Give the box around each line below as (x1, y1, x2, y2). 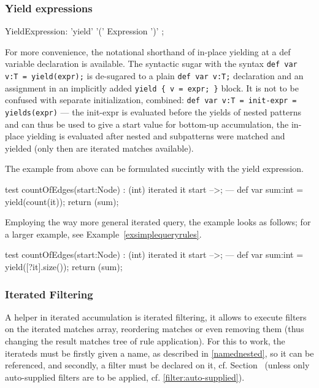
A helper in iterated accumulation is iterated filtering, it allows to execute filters (5, 310, 307, 323)
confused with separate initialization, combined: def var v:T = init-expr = (5, 93, 297, 106)
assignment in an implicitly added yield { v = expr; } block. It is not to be (5, 81, 299, 94)
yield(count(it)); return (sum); (5, 195, 119, 208)
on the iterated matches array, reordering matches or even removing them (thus (5, 322, 304, 335)
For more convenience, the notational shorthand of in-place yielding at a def (5, 45, 291, 58)
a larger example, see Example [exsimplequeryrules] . (5, 227, 202, 240)
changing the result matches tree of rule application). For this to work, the (5, 335, 285, 347)
